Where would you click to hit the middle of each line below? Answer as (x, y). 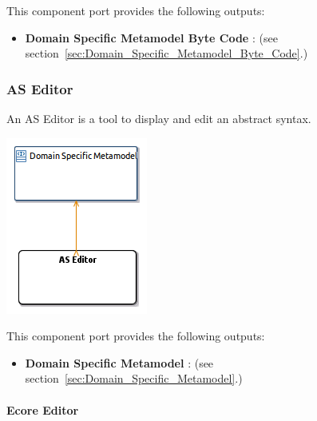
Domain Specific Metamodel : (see (119, 362)
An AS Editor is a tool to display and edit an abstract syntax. (159, 118)
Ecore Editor (43, 409)
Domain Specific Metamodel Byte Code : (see (151, 37)
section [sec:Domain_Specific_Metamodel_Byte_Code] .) (166, 53)
